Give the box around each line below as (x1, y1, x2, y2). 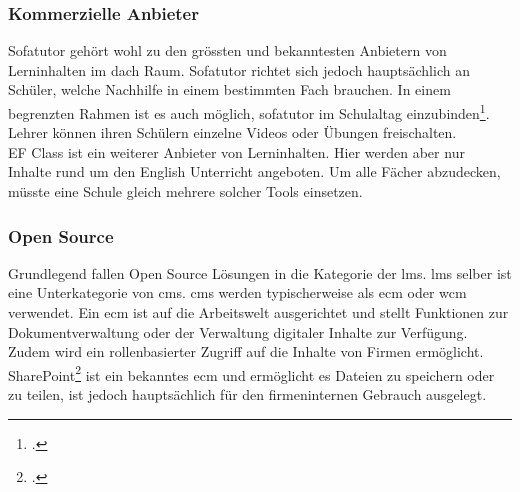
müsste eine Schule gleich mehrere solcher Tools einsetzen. (8, 181, 363, 202)
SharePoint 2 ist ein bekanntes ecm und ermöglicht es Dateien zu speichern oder (8, 361, 495, 385)
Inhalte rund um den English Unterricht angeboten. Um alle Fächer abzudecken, (8, 161, 501, 182)
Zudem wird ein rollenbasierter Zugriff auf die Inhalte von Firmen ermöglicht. (8, 341, 484, 362)
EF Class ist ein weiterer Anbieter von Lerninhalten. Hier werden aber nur (8, 141, 465, 162)
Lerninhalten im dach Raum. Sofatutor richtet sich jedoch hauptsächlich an (8, 59, 470, 80)
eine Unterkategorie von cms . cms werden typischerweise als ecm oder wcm (8, 282, 467, 303)
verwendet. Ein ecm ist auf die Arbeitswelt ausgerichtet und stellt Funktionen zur (8, 302, 509, 323)
